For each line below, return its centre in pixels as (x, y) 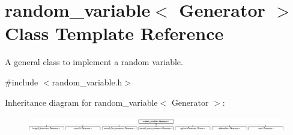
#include (22, 82)
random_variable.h (87, 82)
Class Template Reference (114, 33)
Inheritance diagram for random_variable (81, 102)
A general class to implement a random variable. (94, 62)
